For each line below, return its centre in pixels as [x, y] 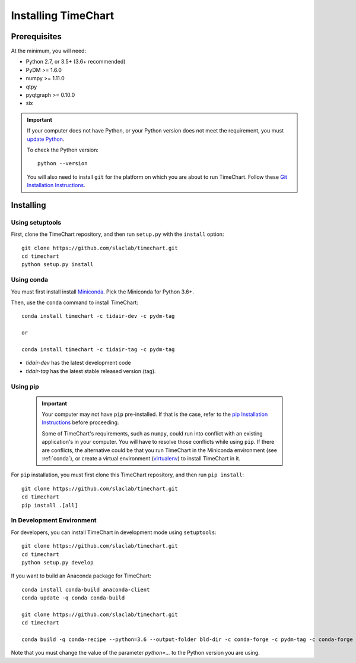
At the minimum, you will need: [48, 51]
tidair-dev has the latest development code [79, 363]
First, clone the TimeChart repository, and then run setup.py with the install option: [117, 234]
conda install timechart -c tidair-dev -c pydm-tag [98, 316]
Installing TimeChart [63, 15]
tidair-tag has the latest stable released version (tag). [91, 371]
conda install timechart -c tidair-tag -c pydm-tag [98, 349]
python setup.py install [58, 265]
